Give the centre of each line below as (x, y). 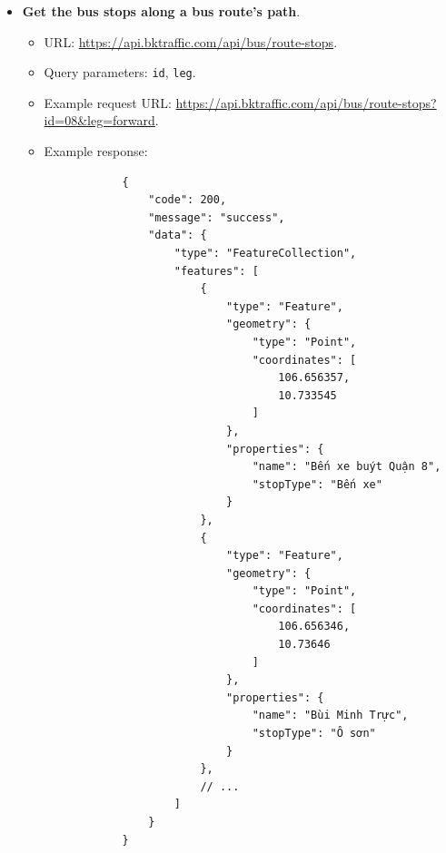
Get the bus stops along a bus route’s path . (161, 11)
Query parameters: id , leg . (120, 72)
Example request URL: (108, 102)
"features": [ (216, 271)
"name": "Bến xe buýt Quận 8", (347, 467)
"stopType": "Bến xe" (317, 484)
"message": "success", (217, 217)
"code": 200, (188, 200)
